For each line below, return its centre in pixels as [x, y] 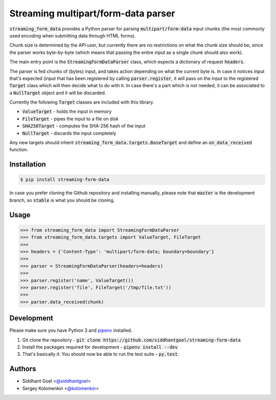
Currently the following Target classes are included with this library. [82, 102]
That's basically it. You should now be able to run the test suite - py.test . [100, 354]
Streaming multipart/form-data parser [92, 13]
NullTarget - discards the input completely [69, 133]
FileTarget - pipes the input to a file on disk [70, 118]
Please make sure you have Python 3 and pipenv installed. [71, 330]
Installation [28, 164]
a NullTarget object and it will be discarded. [58, 93]
